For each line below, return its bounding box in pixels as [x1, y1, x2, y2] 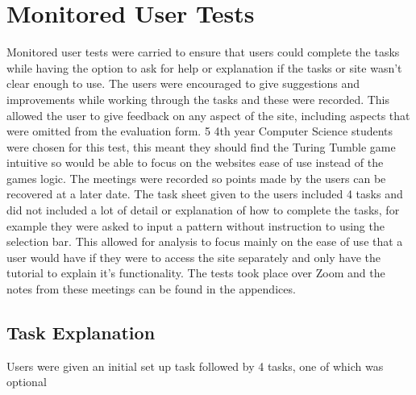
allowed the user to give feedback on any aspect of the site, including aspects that [6, 106, 410, 123]
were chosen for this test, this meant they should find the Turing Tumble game [6, 138, 396, 155]
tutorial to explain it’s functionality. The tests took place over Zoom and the [6, 264, 385, 281]
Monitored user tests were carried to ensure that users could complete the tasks [6, 44, 400, 60]
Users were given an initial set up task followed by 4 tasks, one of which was [6, 357, 384, 374]
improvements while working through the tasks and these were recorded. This [6, 90, 390, 107]
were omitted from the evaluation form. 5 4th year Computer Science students [6, 123, 393, 139]
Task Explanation [6, 320, 156, 345]
